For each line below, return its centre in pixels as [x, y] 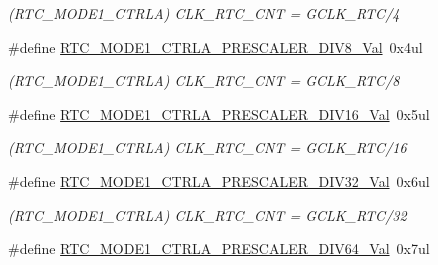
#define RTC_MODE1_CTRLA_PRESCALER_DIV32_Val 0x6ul [219, 180]
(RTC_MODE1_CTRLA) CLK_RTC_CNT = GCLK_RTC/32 [207, 214]
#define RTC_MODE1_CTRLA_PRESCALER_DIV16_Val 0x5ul [219, 113]
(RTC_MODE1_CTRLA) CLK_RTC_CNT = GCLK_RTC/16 [207, 147]
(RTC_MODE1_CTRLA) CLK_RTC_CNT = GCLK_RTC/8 [204, 80]
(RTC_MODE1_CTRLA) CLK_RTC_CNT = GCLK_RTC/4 [204, 13]
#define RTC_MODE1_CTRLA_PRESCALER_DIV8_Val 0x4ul [215, 46]
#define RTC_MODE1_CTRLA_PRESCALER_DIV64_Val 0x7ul [219, 248]
